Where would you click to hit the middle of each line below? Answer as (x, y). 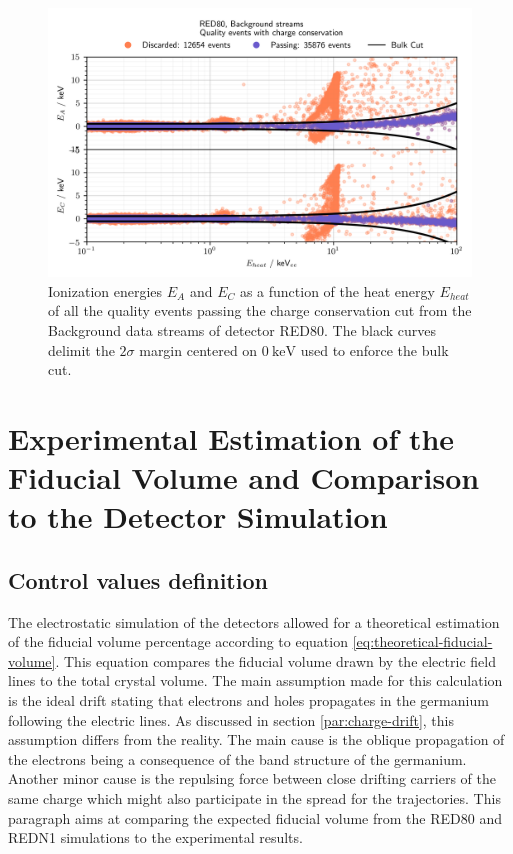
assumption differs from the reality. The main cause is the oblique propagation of (256, 739)
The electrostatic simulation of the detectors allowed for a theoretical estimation (254, 621)
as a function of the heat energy (337, 290)
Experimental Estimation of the (231, 437)
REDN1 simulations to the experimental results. (155, 837)
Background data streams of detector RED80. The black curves (242, 329)
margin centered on (198, 349)
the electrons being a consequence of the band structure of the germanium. (237, 758)
